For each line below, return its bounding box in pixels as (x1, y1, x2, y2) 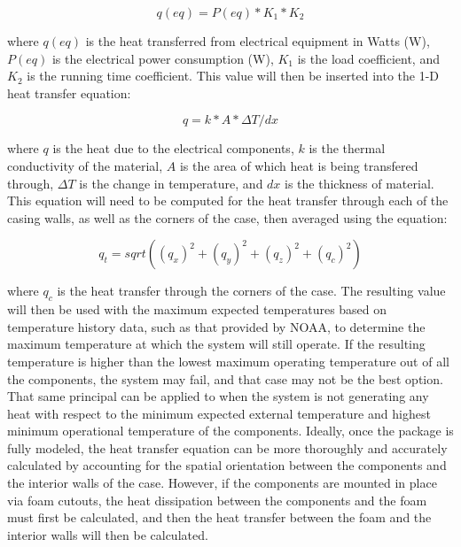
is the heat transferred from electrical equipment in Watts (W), (85, 32, 430, 50)
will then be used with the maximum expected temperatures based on (7, 300, 387, 319)
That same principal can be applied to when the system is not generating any (7, 387, 429, 405)
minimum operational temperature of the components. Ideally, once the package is (7, 421, 454, 440)
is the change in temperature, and (79, 173, 263, 192)
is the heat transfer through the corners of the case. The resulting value (57, 281, 446, 300)
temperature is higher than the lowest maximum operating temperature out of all (7, 351, 449, 370)
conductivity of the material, (7, 156, 163, 174)
